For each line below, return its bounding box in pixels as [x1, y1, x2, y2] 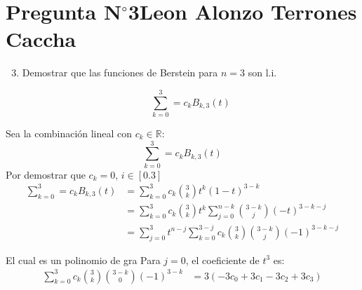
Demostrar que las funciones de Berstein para [22, 65, 218, 80]
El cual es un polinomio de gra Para [6, 252, 161, 267]
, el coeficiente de [185, 252, 260, 267]
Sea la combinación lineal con [6, 126, 133, 141]
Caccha [6, 25, 76, 53]
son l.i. [248, 65, 277, 80]
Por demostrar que [6, 167, 86, 181]
